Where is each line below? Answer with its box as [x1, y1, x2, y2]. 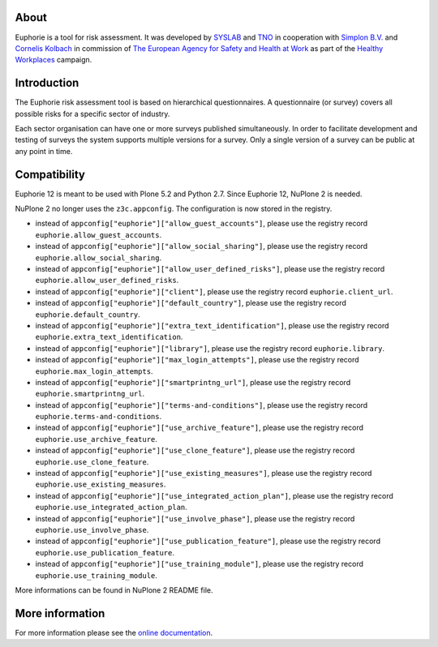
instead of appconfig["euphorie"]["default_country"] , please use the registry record [35, 298, 346, 308]
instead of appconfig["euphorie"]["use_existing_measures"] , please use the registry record [35, 469, 372, 478]
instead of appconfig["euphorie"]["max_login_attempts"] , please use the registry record [35, 355, 360, 365]
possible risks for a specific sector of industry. [15, 109, 170, 118]
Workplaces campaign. [15, 55, 92, 65]
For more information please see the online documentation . [15, 628, 213, 637]
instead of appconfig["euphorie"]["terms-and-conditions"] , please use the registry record [35, 400, 368, 409]
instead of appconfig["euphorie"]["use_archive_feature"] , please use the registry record [35, 422, 364, 433]
